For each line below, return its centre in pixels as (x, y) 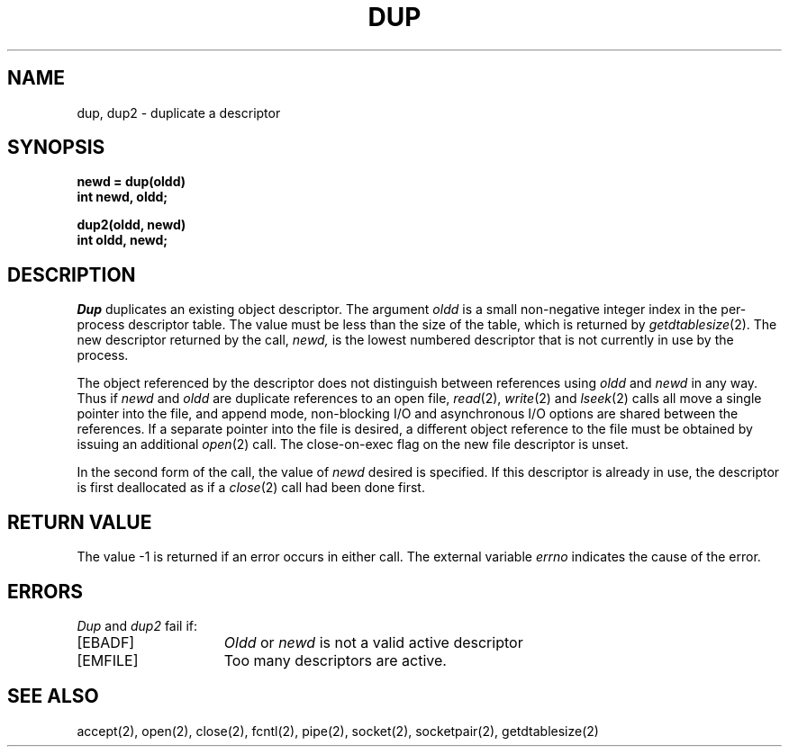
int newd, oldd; (122, 197)
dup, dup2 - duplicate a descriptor (179, 112)
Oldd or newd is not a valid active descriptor (373, 642)
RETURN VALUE (80, 522)
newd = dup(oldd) (131, 182)
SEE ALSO (53, 696)
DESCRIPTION (72, 274)
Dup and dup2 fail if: (137, 625)
